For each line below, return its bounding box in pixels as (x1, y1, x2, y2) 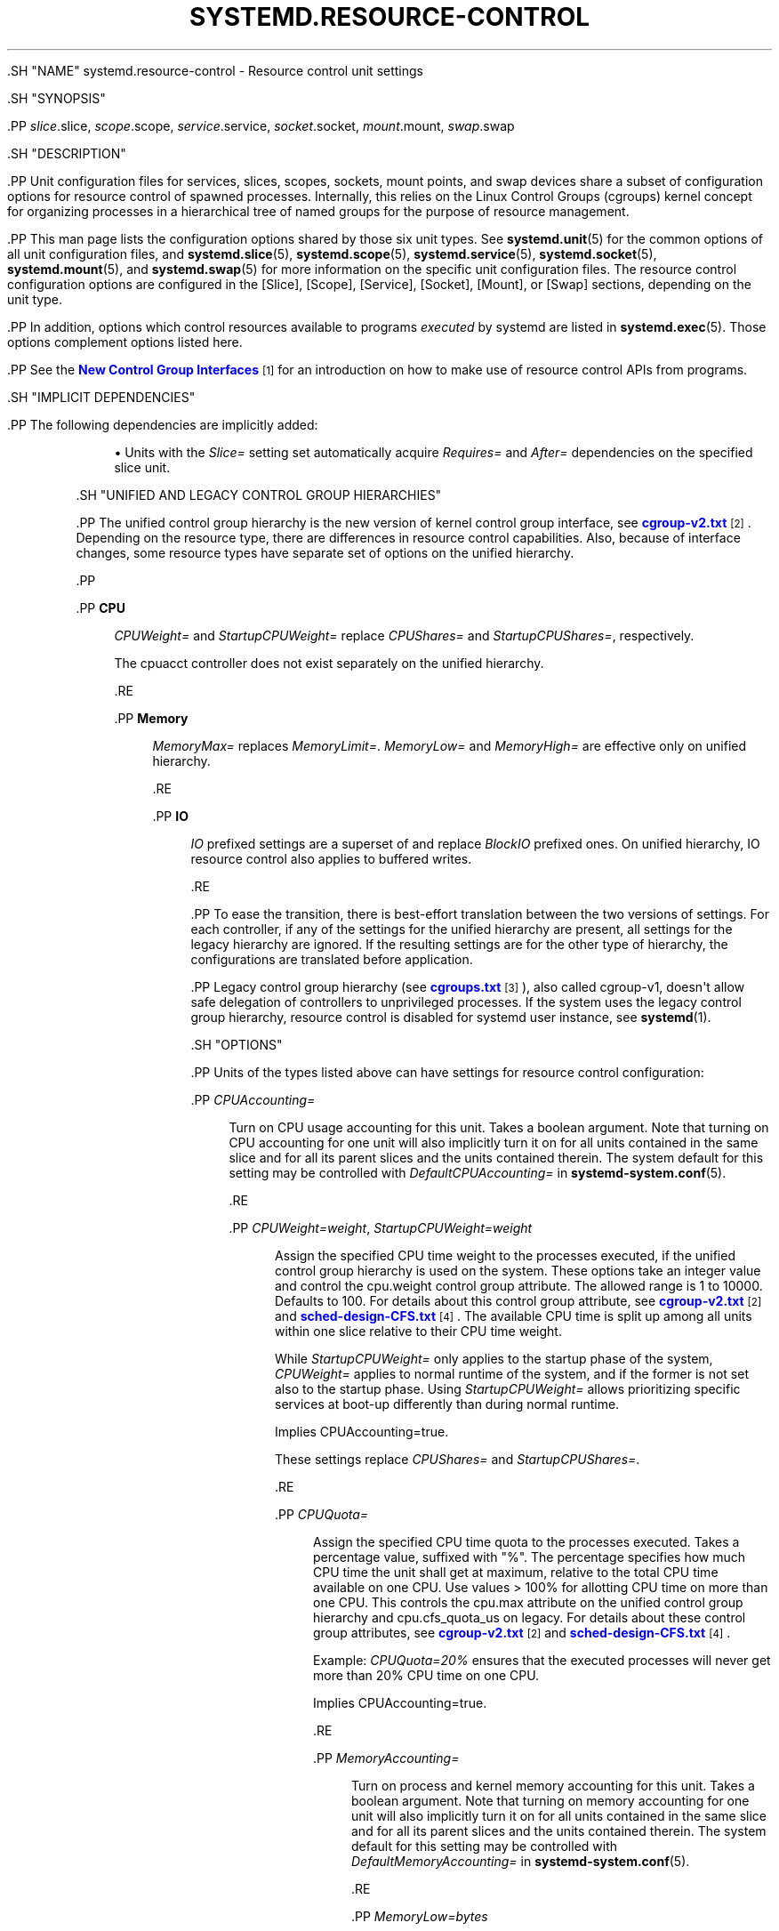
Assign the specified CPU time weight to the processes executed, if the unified (275, 1247, 735, 1263)
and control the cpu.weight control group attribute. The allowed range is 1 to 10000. (275, 1277, 763, 1293)
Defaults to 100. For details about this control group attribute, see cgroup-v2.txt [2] (275, 1292, 762, 1308)
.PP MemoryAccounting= (313, 1750, 460, 1766)
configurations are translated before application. (190, 951, 473, 967)
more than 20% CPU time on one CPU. (313, 1667, 540, 1683)
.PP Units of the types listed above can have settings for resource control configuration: (190, 1064, 704, 1080)
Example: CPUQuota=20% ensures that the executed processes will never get (313, 1652, 771, 1668)
